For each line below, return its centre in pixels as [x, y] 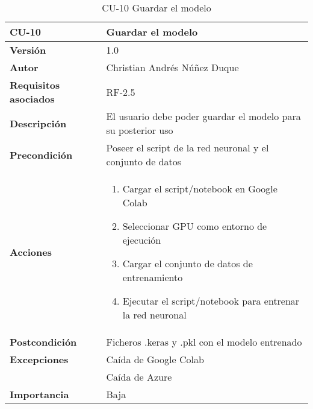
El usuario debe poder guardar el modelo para [203, 116]
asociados [32, 99]
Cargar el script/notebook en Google [200, 189]
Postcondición [43, 342]
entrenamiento [153, 277]
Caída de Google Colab [155, 359]
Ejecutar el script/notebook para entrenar [211, 301]
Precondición [41, 154]
